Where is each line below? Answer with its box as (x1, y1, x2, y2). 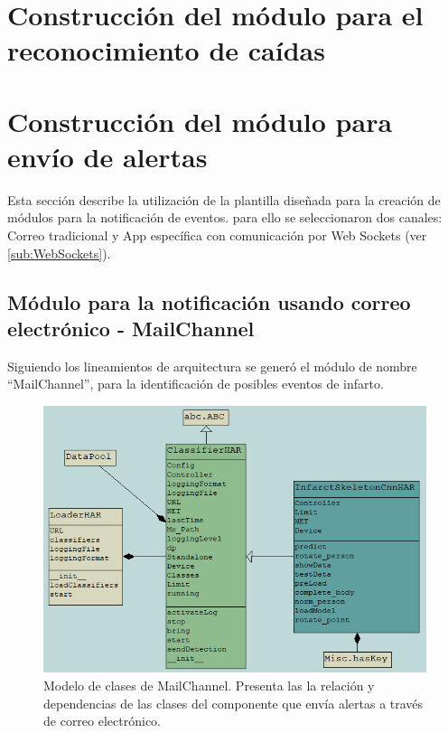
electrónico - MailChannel (7, 315, 255, 343)
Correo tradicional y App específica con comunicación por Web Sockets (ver (7, 226, 427, 245)
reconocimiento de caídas (7, 32, 325, 69)
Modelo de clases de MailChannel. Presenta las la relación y (43, 675, 375, 694)
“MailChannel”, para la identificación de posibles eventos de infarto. (7, 374, 384, 393)
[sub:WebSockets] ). (7, 243, 111, 262)
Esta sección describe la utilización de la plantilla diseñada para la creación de (7, 190, 441, 209)
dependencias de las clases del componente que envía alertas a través (43, 693, 424, 712)
